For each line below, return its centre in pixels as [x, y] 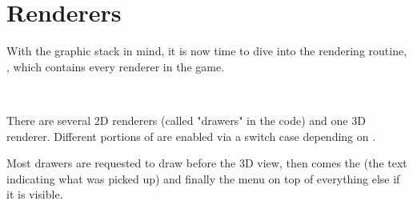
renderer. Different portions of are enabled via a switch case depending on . [191, 136]
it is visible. [35, 194]
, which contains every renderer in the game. [116, 66]
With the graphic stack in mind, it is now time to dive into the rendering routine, [207, 51]
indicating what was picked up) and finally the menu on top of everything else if [203, 178]
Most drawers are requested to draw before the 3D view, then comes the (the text [207, 163]
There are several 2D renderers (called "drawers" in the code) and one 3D [186, 120]
